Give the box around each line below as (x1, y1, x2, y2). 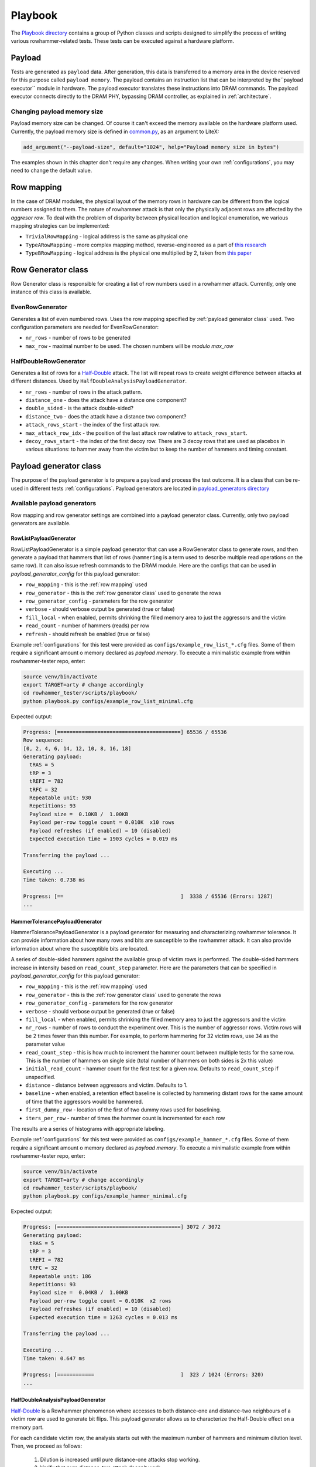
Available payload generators (11, 499, 97, 508)
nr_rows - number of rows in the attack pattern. (25, 388, 143, 396)
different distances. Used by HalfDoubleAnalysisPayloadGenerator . (11, 377, 187, 384)
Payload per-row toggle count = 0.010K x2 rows (29, 1297, 172, 1304)
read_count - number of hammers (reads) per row (25, 622, 150, 629)
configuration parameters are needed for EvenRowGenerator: (11, 323, 159, 330)
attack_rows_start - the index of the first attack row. (25, 421, 160, 428)
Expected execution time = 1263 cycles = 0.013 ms (29, 1314, 178, 1320)
